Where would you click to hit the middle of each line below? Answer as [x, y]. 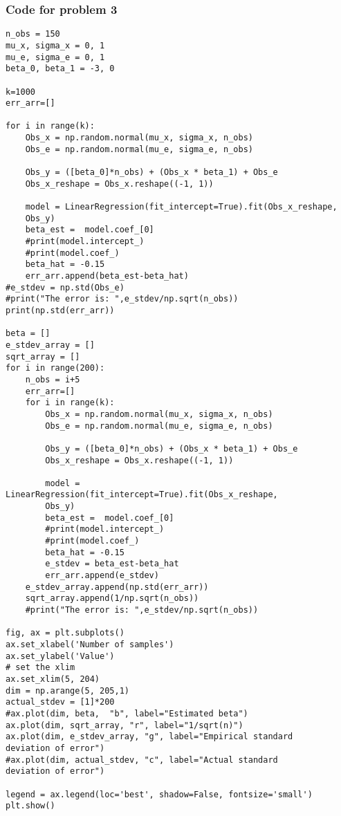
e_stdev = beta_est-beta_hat [112, 564]
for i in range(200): [55, 368]
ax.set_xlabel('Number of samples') [90, 645]
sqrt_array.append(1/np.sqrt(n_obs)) [112, 599]
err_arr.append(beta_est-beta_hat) [107, 276]
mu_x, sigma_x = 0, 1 [55, 45]
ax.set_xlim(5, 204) [53, 679]
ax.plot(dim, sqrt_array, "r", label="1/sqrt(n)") [125, 725]
